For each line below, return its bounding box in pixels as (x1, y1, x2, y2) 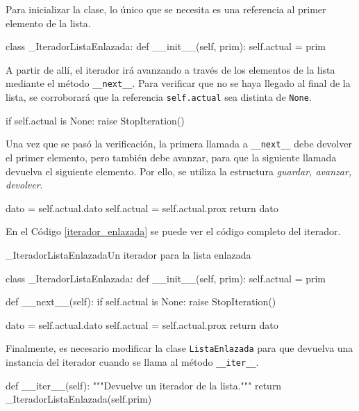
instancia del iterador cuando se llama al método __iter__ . (6, 354, 259, 369)
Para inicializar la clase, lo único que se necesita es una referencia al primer (6, 2, 326, 16)
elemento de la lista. (6, 15, 91, 30)
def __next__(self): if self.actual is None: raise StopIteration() (6, 294, 276, 309)
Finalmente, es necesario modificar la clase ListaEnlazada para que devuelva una (6, 341, 353, 355)
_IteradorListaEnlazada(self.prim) (6, 392, 152, 406)
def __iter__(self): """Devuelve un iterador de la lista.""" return (6, 378, 282, 392)
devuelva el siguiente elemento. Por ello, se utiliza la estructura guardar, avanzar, (6, 163, 352, 178)
